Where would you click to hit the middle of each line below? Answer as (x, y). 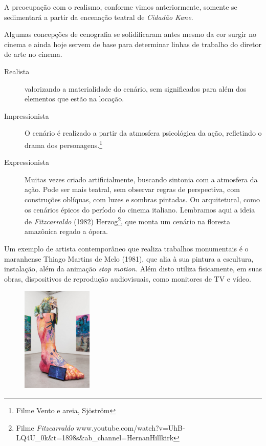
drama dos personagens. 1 (63, 144)
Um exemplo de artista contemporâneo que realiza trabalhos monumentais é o (126, 248)
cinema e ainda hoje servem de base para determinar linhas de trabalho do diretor (133, 44)
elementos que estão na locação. (74, 99)
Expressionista (27, 162)
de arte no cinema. (33, 54)
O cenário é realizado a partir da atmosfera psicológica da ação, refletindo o (143, 133)
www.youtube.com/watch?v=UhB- (130, 427)
